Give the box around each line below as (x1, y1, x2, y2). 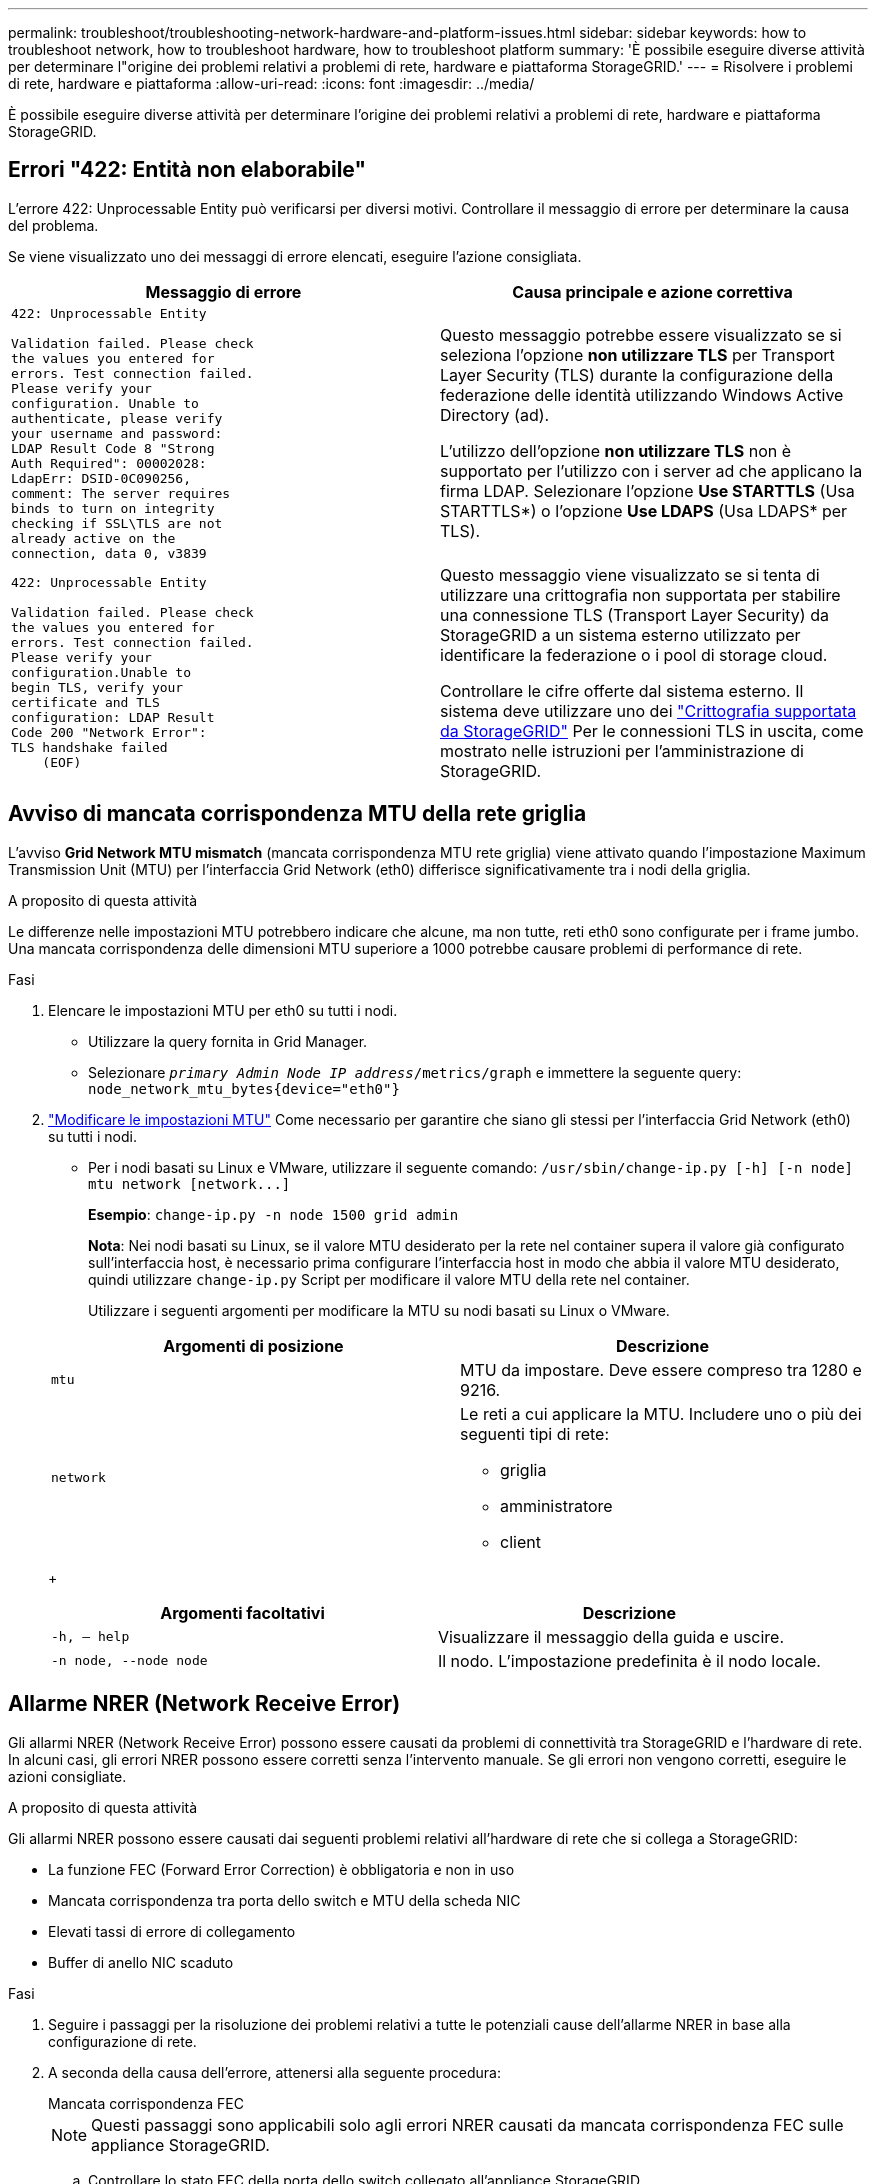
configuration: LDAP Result (11, 710, 215, 726)
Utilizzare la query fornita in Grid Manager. (88, 1032, 368, 1050)
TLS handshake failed (11, 740, 168, 756)
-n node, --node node (51, 1653, 208, 1669)
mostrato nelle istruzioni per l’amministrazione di (440, 740, 804, 761)
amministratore (500, 1495, 613, 1516)
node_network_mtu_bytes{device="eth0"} (88, 1080, 400, 1097)
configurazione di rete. (48, 2032, 197, 2050)
